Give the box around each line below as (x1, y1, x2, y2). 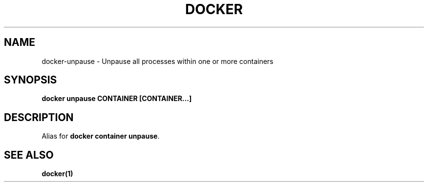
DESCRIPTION (4, 111, 74, 124)
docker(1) (42, 169, 73, 178)
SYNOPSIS (4, 74, 57, 86)
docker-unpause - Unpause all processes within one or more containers (42, 57, 274, 65)
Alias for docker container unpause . (42, 132, 160, 141)
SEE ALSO (4, 148, 54, 161)
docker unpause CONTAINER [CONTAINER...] (42, 94, 192, 103)
